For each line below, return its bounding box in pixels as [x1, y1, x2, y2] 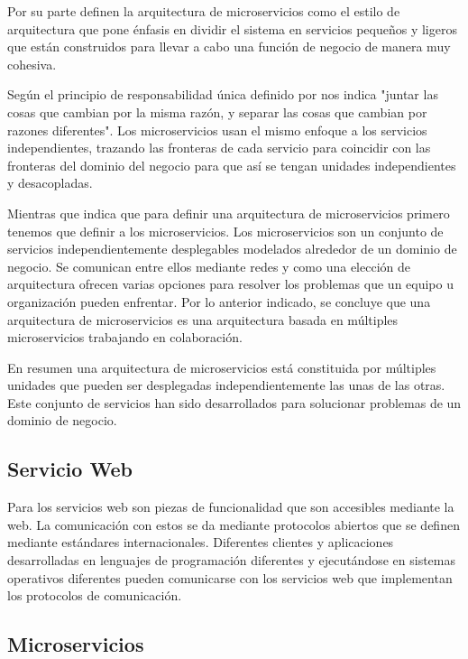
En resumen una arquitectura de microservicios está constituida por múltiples [7, 357, 436, 376]
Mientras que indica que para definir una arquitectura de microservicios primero [7, 203, 450, 222]
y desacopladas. [7, 173, 93, 192]
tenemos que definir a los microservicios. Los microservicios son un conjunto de [7, 221, 444, 240]
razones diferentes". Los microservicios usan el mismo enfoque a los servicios [7, 120, 427, 139]
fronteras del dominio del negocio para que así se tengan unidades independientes [7, 155, 456, 174]
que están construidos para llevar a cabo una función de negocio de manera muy [7, 37, 451, 56]
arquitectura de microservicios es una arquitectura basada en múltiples [7, 310, 399, 329]
